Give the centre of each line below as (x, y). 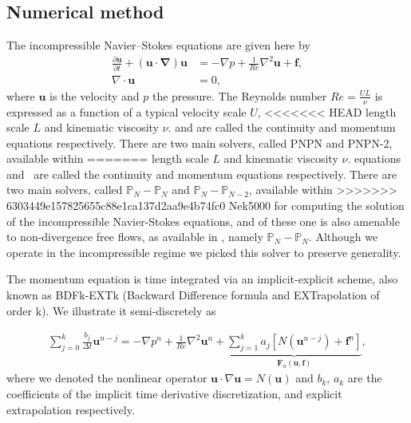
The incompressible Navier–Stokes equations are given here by (158, 45)
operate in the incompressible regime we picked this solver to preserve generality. (204, 252)
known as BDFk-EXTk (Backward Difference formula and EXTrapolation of (193, 295)
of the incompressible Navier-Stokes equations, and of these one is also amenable (203, 221)
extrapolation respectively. (71, 409)
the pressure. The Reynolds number (239, 95)
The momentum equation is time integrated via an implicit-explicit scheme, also (202, 279)
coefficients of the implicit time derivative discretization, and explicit (174, 394)
